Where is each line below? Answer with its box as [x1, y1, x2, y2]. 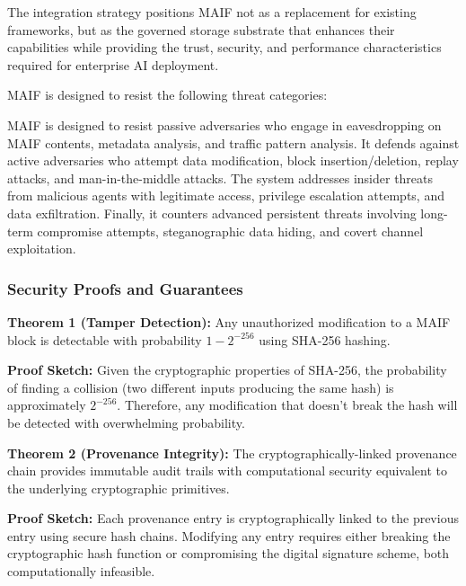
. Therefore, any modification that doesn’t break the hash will [117, 395, 458, 414]
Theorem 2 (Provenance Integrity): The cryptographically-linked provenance [7, 443, 457, 462]
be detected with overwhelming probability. [7, 413, 245, 431]
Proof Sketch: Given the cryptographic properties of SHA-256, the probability [7, 360, 447, 379]
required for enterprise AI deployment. [7, 55, 219, 74]
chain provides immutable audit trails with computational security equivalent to [7, 461, 447, 480]
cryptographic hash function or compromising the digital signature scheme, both [7, 544, 450, 563]
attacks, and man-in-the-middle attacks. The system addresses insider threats [7, 168, 434, 187]
